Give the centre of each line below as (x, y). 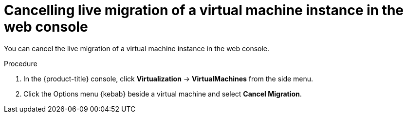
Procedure (21, 63)
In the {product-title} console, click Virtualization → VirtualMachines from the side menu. (168, 78)
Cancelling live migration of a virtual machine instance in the (204, 10)
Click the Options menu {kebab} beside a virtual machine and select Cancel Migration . (163, 94)
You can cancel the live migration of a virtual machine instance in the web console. (137, 48)
